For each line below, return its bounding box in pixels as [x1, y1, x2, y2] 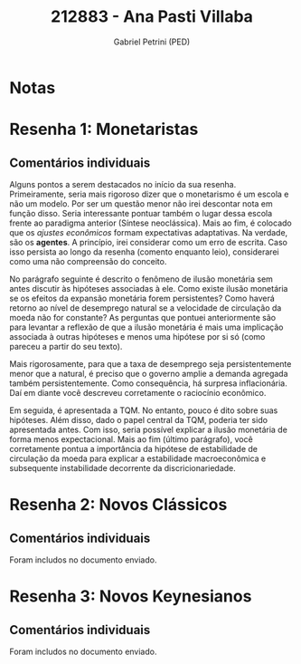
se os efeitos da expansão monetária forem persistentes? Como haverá [9, 293, 276, 303]
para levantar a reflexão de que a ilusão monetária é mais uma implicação [9, 322, 284, 332]
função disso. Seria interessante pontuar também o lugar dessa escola [9, 207, 273, 218]
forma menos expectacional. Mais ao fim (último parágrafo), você [9, 433, 253, 445]
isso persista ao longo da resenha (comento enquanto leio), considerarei [9, 246, 279, 257]
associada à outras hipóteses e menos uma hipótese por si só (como [9, 331, 266, 342]
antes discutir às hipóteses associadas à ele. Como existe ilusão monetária [9, 283, 288, 294]
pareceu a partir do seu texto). [9, 341, 123, 351]
